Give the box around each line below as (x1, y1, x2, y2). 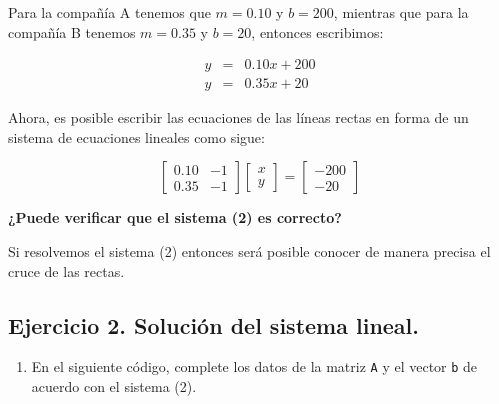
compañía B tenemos (8, 21, 136, 42)
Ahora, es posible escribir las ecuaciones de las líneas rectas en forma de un (8, 107, 469, 128)
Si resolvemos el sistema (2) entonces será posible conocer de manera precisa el (8, 241, 491, 262)
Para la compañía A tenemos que (8, 2, 211, 22)
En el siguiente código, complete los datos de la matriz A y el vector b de (31, 356, 478, 377)
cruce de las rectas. (8, 260, 125, 281)
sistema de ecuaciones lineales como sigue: (8, 126, 265, 147)
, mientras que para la (333, 2, 469, 22)
